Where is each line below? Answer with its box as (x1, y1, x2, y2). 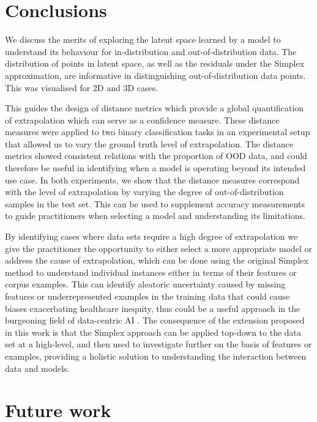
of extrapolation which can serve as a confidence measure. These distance (5, 113, 280, 126)
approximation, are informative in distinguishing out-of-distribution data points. (5, 68, 306, 81)
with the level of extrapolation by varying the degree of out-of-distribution (5, 185, 284, 198)
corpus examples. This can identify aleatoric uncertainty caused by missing (5, 278, 286, 291)
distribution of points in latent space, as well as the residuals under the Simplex (5, 57, 305, 70)
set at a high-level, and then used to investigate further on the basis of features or (5, 338, 312, 350)
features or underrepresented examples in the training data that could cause (5, 290, 290, 302)
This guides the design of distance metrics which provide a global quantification (5, 102, 304, 114)
